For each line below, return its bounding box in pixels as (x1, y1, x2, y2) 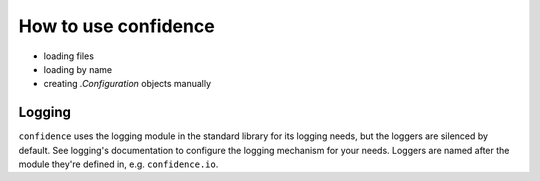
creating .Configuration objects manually (43, 78, 212, 90)
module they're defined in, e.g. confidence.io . (18, 158, 219, 170)
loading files (43, 50, 95, 62)
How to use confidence (18, 15, 215, 37)
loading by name (43, 63, 113, 75)
